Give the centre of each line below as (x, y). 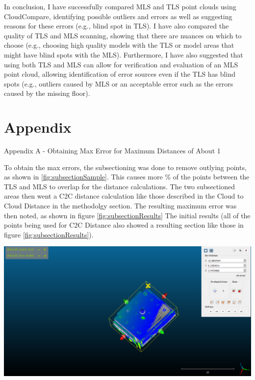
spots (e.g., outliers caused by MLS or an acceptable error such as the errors (119, 83)
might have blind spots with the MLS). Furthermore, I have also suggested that (124, 54)
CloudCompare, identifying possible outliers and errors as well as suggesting (118, 16)
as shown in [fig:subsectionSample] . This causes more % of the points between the (127, 177)
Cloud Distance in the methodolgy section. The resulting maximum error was (120, 206)
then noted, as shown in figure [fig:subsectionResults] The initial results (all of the (127, 215)
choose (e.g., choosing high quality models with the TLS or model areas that (119, 45)
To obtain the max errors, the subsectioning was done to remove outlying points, (125, 167)
